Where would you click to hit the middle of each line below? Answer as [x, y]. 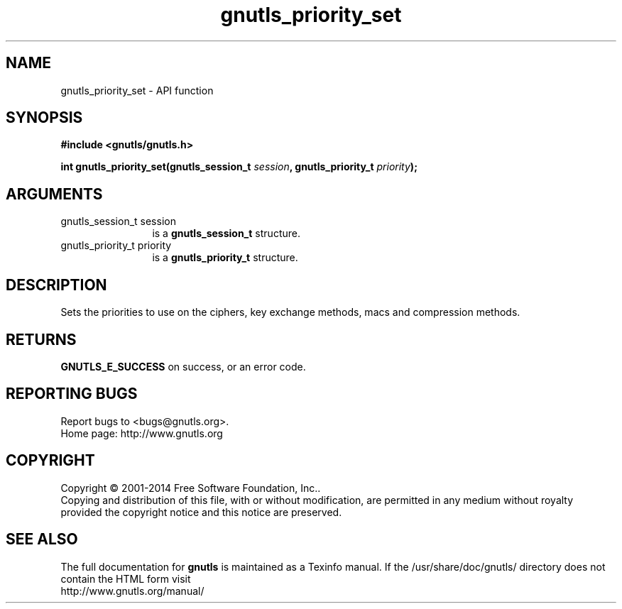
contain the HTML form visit [126, 578]
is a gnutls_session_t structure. [226, 234]
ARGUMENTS [54, 194]
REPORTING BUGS [72, 394]
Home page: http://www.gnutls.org [142, 433]
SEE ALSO [42, 539]
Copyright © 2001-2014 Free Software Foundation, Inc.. [191, 488]
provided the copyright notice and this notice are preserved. [201, 512]
